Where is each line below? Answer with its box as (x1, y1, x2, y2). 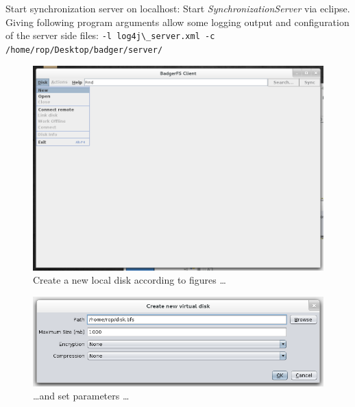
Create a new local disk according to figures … (33, 273, 226, 287)
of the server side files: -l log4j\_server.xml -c (5, 28, 215, 42)
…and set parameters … (33, 388, 130, 403)
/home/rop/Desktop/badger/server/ (5, 45, 163, 55)
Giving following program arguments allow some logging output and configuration (5, 14, 350, 29)
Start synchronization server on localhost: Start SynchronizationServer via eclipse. (5, 1, 350, 15)
